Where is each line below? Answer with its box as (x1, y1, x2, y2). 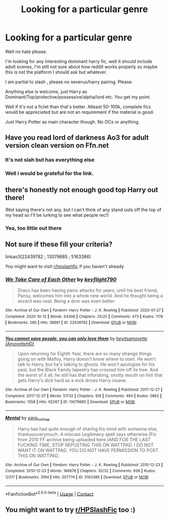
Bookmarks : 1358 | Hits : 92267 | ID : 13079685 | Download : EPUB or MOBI (5, 400, 135, 405)
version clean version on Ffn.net (5, 141, 109, 150)
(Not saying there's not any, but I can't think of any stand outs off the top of (5, 207, 162, 213)
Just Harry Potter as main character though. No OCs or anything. (5, 118, 140, 124)
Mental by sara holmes (5, 415, 50, 422)
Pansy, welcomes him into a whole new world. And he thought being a (17, 293, 163, 299)
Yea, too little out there (5, 224, 62, 231)
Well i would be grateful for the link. (5, 170, 94, 177)
